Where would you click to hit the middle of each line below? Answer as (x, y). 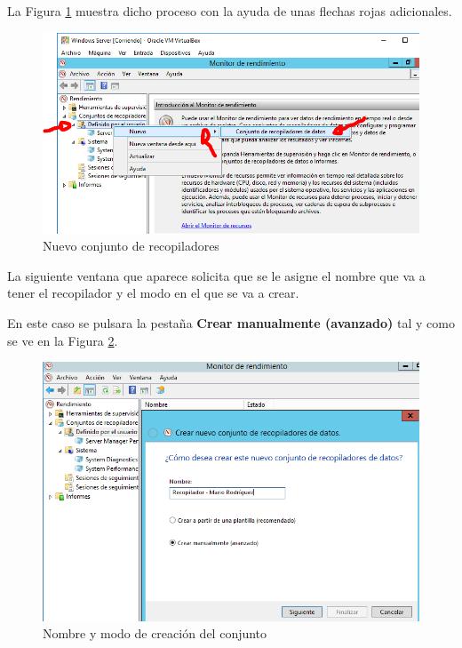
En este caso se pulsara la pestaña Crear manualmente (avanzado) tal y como (231, 322)
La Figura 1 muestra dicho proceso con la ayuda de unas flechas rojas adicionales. (230, 11)
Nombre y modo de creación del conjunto (155, 633)
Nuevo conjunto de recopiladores (131, 246)
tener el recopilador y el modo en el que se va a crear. (153, 293)
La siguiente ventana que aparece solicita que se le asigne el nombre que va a (216, 275)
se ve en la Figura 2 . (63, 340)
